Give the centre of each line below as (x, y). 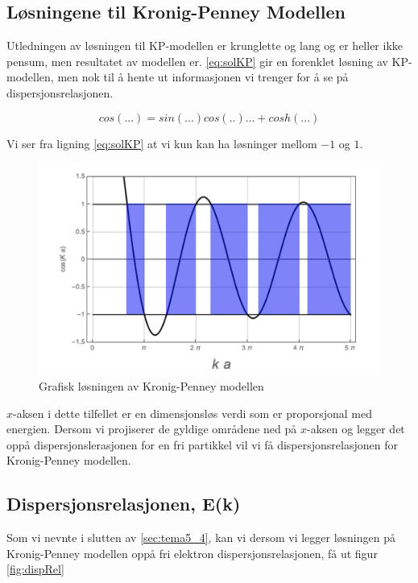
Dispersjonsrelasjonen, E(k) (124, 504)
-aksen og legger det (356, 429)
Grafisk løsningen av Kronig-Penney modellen (151, 385)
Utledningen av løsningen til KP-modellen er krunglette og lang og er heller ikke (205, 45)
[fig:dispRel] (35, 569)
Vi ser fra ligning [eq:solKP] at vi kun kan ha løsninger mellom (162, 143)
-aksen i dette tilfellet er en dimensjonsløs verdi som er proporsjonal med (192, 413)
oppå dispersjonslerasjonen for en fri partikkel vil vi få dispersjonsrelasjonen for (202, 444)
